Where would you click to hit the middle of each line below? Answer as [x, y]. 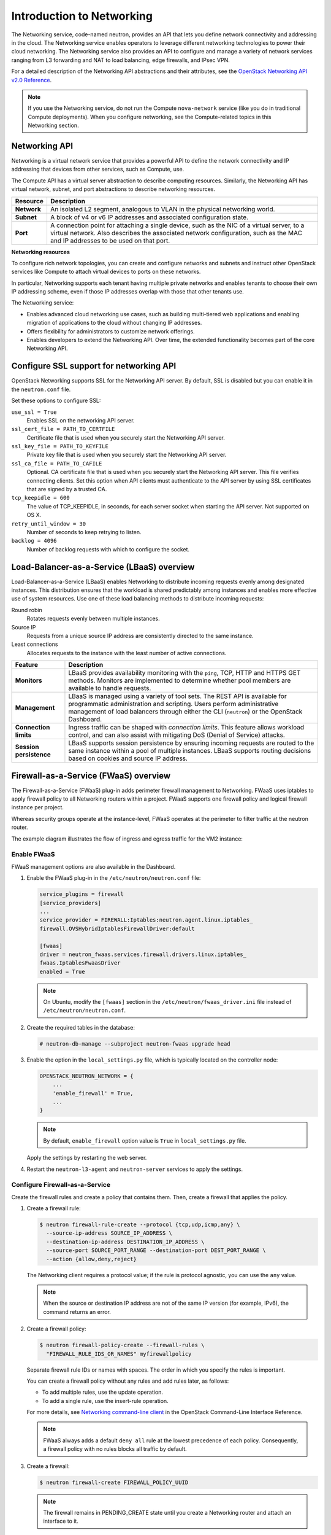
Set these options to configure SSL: [56, 401]
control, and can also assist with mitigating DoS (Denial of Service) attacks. [177, 735]
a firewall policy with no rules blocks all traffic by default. [115, 1449]
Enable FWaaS [33, 855]
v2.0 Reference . [32, 80]
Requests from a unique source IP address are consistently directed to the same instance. [140, 636]
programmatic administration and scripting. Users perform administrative [173, 704]
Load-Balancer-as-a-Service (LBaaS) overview [103, 567]
